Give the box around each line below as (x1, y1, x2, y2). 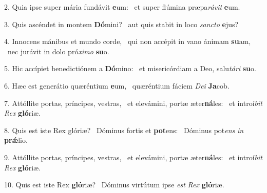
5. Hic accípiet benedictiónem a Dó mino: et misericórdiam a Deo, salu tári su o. (4, 63, 256, 74)
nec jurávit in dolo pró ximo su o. (7, 46, 109, 56)
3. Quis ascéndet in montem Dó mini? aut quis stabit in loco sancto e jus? (4, 18, 239, 29)
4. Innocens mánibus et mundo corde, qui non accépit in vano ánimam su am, (4, 36, 251, 47)
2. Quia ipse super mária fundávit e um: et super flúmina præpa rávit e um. (4, 2, 240, 12)
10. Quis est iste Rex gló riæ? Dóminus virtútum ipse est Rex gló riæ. (4, 179, 224, 190)
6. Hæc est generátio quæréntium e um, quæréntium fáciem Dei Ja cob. (4, 80, 230, 91)
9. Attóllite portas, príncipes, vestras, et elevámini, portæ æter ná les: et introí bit (4, 152, 262, 162)
